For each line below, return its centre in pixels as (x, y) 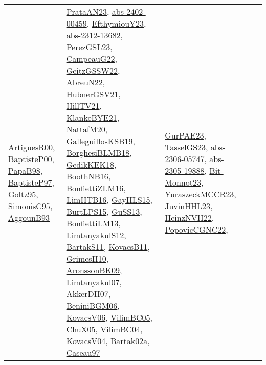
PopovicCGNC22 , (196, 229)
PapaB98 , (26, 170)
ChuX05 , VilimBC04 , (104, 329)
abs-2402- (129, 12)
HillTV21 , (84, 106)
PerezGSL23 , (89, 47)
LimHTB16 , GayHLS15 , (109, 200)
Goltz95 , (23, 194)
